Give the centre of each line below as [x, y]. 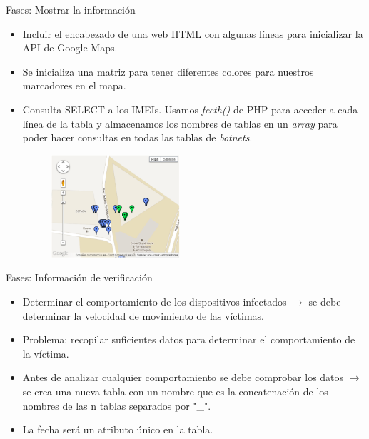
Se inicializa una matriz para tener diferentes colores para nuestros [168, 71]
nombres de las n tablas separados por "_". [117, 405]
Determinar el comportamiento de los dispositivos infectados [155, 301]
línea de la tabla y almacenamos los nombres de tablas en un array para [180, 123]
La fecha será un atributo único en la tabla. [118, 429]
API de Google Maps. [70, 47]
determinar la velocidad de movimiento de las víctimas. [143, 315]
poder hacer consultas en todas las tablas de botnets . [137, 137]
